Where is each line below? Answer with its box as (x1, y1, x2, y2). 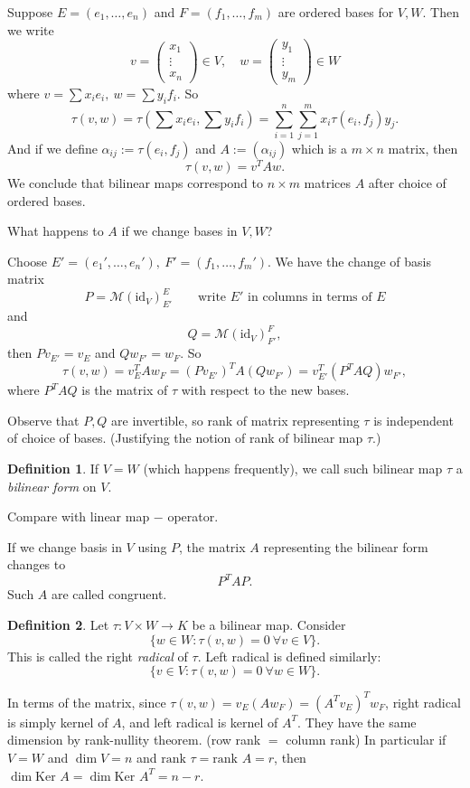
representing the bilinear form (263, 537, 428, 556)
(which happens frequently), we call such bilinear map (143, 458, 443, 477)
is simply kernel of (7, 712, 108, 731)
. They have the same (297, 712, 417, 731)
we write (7, 20, 54, 39)
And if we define (7, 138, 98, 157)
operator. (167, 507, 219, 526)
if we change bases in (121, 221, 238, 240)
